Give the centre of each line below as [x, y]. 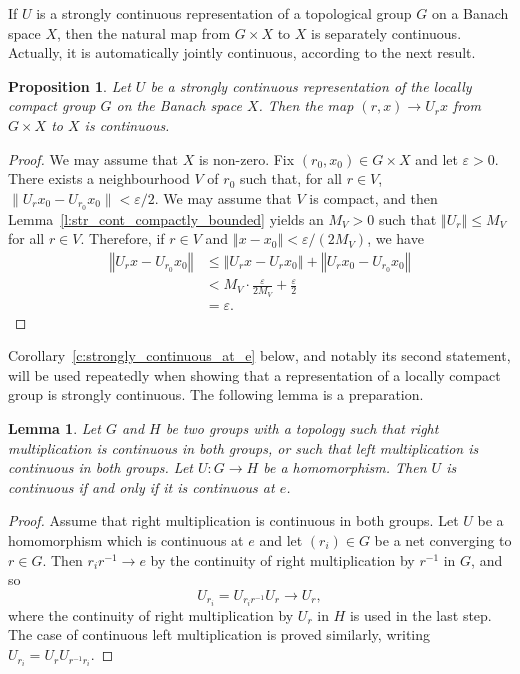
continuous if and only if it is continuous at [141, 486]
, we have [395, 238]
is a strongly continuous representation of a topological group [224, 13]
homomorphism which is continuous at [126, 539]
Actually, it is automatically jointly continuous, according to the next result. [242, 52]
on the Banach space [179, 105]
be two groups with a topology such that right [302, 428]
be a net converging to [443, 539]
